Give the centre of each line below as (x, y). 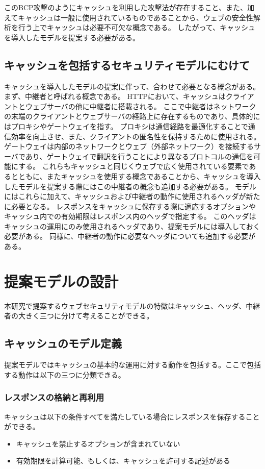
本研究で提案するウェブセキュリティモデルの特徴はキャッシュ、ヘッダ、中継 (132, 305)
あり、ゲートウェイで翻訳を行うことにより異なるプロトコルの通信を (139, 156)
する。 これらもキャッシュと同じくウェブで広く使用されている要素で (134, 166)
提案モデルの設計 (61, 281)
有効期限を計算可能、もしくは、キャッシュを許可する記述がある (123, 461)
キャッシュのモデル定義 (63, 343)
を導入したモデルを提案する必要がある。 (72, 37)
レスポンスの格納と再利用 (54, 397)
